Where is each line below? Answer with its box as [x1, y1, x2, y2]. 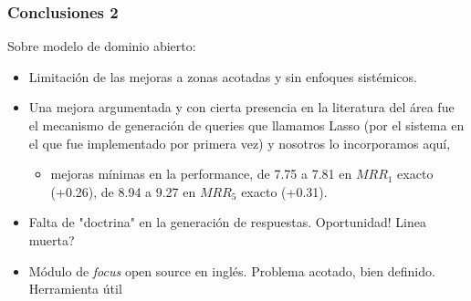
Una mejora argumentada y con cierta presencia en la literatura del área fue [28, 98, 455, 117]
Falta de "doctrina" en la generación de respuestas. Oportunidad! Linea [28, 213, 426, 232]
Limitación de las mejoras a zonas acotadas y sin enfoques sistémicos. [28, 67, 417, 86]
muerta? [28, 230, 75, 249]
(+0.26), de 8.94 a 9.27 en [50, 182, 196, 201]
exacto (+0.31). [241, 182, 328, 201]
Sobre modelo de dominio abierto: [7, 36, 196, 56]
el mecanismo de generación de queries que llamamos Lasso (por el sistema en [28, 116, 465, 134]
